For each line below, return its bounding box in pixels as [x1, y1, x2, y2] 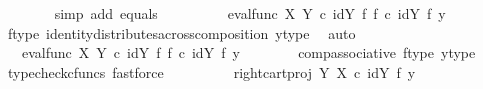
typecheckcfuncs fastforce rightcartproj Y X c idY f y [7, 61, 416, 82]
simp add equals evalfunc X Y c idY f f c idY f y [54, 3, 446, 23]
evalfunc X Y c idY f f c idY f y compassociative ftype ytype [21, 42, 476, 63]
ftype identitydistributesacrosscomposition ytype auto [7, 22, 356, 43]
